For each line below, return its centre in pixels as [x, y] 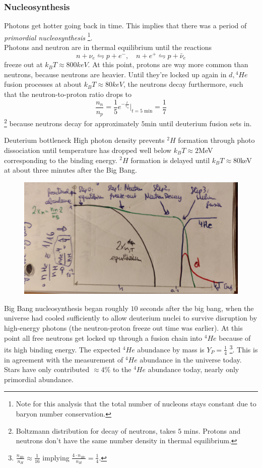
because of [235, 337]
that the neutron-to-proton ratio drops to [68, 94]
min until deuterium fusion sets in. [198, 123]
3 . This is [244, 349]
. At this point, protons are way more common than [168, 64]
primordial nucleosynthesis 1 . [48, 36]
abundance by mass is [171, 349]
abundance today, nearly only [193, 369]
